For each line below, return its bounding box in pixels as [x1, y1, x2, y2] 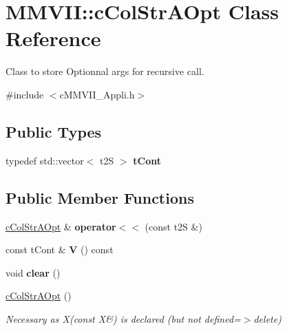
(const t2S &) [145, 219, 202, 233]
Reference [6, 24, 101, 52]
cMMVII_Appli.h [59, 87, 135, 101]
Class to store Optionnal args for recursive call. [6, 64, 204, 78]
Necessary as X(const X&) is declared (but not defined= [6, 311, 241, 325]
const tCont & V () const [6, 242, 114, 257]
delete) [253, 311, 281, 325]
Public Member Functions [6, 186, 194, 208]
